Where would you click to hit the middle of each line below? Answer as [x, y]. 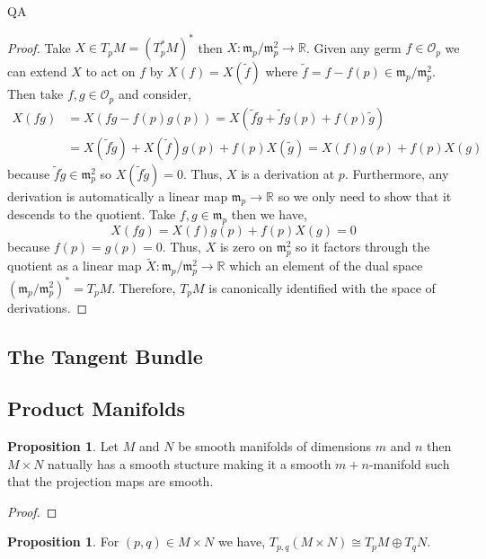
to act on [110, 71]
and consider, [155, 94]
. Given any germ [353, 47]
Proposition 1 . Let [63, 446]
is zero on [246, 247]
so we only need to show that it [365, 195]
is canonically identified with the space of [322, 287]
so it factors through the [363, 247]
